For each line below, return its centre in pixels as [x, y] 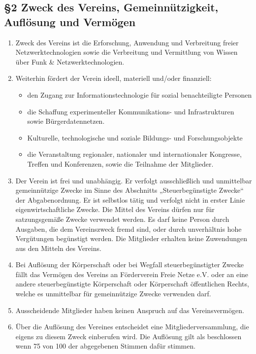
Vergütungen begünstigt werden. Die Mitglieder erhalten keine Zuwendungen [131, 238]
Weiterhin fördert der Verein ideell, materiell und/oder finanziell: [113, 78]
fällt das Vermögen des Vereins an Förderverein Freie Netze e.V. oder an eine [132, 274]
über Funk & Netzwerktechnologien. [70, 61]
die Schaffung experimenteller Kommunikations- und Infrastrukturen [131, 111]
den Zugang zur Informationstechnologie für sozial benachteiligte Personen [140, 94]
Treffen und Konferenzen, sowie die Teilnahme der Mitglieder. [120, 163]
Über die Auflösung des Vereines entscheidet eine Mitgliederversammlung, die [132, 327]
